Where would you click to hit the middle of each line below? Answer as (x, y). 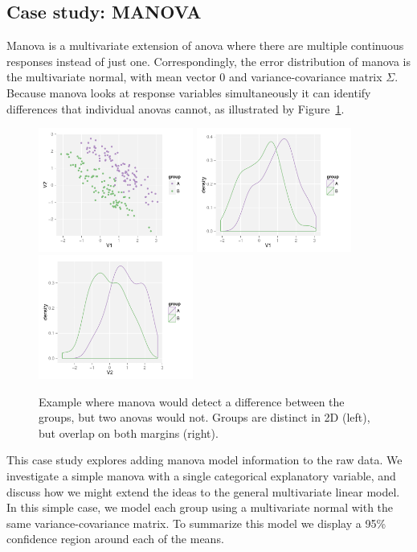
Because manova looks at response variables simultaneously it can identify (189, 92)
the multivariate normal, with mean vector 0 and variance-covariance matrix (194, 77)
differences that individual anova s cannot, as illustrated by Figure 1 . (176, 108)
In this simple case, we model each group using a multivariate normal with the (200, 507)
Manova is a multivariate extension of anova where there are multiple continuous (205, 45)
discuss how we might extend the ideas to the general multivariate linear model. (203, 491)
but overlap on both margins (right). (129, 433)
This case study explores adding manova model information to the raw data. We (204, 460)
